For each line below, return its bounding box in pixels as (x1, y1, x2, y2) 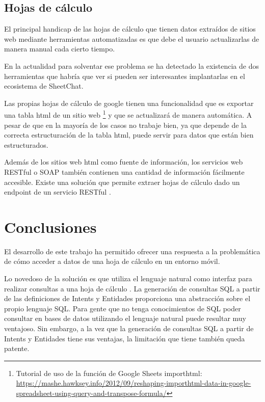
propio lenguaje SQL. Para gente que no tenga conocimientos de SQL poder (4, 303, 241, 313)
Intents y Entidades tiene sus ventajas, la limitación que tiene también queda (4, 333, 245, 343)
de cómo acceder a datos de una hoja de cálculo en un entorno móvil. (4, 256, 220, 266)
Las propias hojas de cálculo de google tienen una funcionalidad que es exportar (4, 97, 254, 108)
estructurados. (4, 139, 48, 150)
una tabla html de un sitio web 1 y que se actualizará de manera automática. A (4, 108, 252, 120)
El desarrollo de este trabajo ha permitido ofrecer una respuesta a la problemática (4, 246, 260, 256)
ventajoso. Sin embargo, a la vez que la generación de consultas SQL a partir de (4, 323, 254, 334)
